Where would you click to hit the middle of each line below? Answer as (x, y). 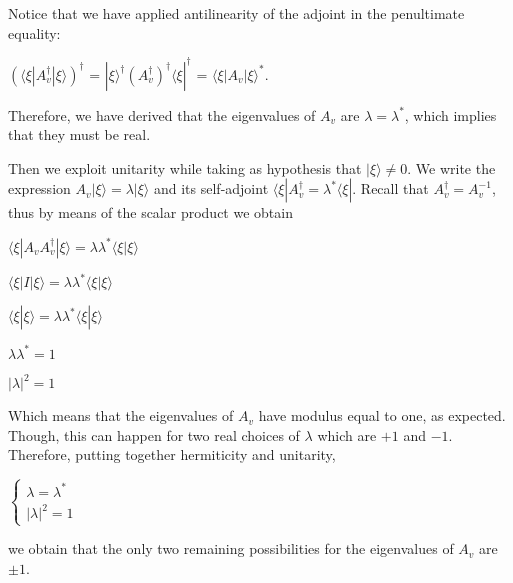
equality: (34, 32)
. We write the (451, 167)
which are (347, 434)
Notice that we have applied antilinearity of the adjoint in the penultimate (236, 13)
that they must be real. (79, 134)
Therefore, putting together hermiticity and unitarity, (172, 454)
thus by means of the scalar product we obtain (150, 212)
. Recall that (390, 188)
